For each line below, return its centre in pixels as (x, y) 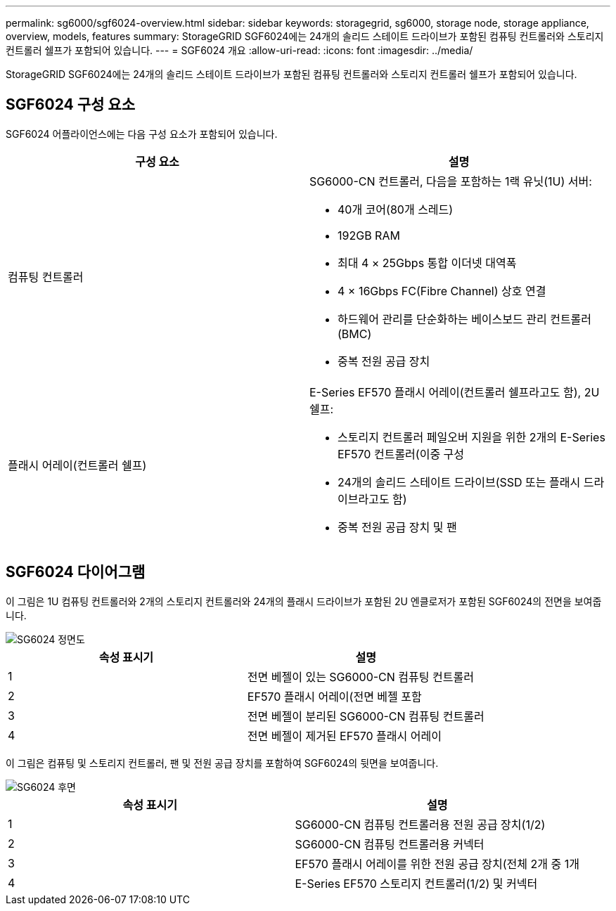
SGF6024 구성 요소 (70, 105)
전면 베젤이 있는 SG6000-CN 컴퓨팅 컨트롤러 (360, 677)
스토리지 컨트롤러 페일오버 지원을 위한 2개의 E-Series (471, 437)
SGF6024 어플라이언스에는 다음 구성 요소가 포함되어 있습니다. (142, 134)
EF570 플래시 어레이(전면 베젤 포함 (334, 696)
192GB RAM (369, 235)
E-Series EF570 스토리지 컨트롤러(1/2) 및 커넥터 (416, 883)
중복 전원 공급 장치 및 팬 (397, 527)
